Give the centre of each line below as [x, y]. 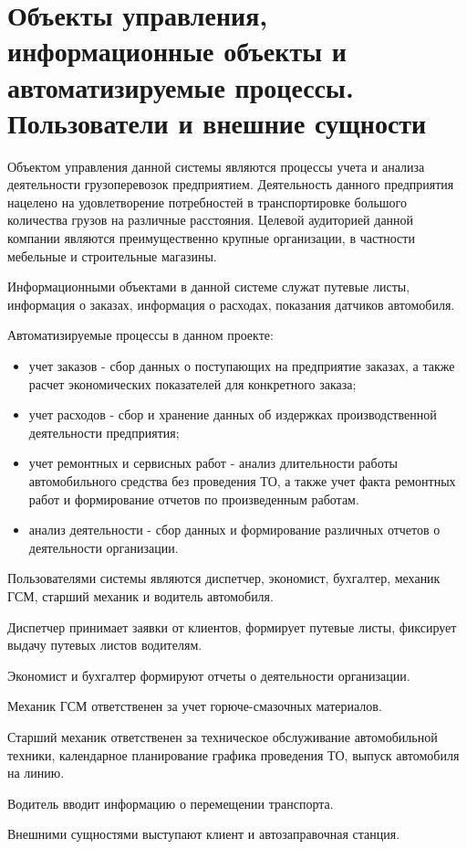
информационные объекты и [177, 51]
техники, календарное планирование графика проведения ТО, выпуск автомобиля [233, 754]
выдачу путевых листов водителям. [105, 645]
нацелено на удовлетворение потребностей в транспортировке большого [208, 202]
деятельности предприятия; [104, 432]
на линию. [36, 773]
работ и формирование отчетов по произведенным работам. [194, 499]
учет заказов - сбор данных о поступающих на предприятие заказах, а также [242, 366]
